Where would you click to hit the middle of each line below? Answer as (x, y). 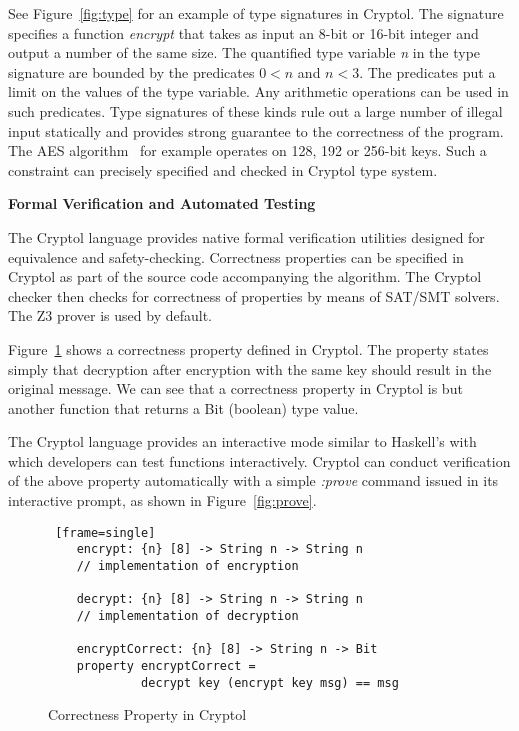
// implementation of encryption (187, 565)
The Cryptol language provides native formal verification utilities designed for (246, 236)
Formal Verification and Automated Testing (162, 203)
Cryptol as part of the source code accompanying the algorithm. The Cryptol (245, 276)
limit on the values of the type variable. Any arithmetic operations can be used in (258, 91)
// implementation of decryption (187, 615)
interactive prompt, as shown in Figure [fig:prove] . (162, 500)
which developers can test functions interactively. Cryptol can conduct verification (259, 460)
